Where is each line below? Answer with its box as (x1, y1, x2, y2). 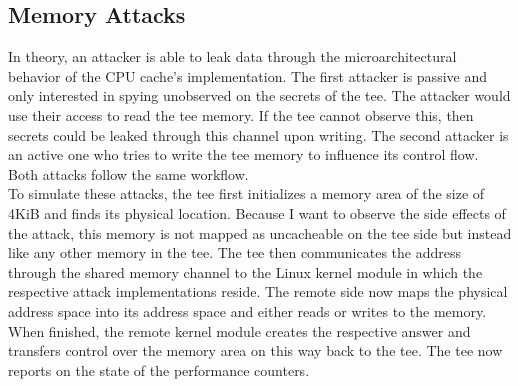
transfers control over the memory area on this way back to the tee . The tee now (8, 340, 503, 361)
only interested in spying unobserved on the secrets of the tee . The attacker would (8, 85, 511, 106)
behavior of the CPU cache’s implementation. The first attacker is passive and (8, 65, 487, 86)
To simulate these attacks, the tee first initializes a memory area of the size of (8, 183, 485, 204)
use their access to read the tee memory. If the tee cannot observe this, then (8, 104, 474, 125)
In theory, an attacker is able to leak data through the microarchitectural (8, 46, 457, 67)
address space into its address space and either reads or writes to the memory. (8, 300, 487, 321)
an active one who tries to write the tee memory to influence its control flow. (8, 144, 479, 165)
